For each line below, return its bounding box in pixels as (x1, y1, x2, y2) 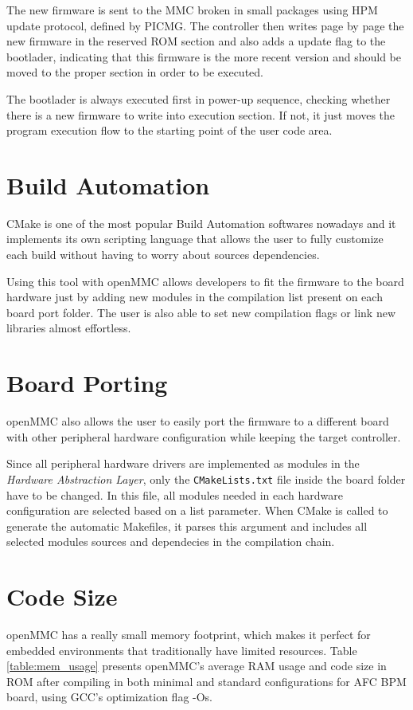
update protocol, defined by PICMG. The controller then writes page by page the (6, 17, 404, 33)
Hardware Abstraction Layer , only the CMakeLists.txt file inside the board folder (6, 470, 406, 487)
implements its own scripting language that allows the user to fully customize (6, 230, 384, 247)
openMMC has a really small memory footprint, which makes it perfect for (6, 626, 371, 643)
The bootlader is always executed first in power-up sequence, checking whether (6, 90, 391, 107)
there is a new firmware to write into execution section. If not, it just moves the (6, 106, 395, 123)
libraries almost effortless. (6, 320, 131, 336)
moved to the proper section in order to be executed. (6, 64, 263, 80)
